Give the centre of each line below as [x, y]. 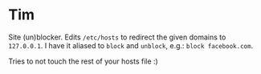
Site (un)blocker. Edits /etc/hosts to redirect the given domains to [117, 37]
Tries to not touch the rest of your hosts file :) [83, 61]
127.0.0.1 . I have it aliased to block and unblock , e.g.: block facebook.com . [131, 45]
